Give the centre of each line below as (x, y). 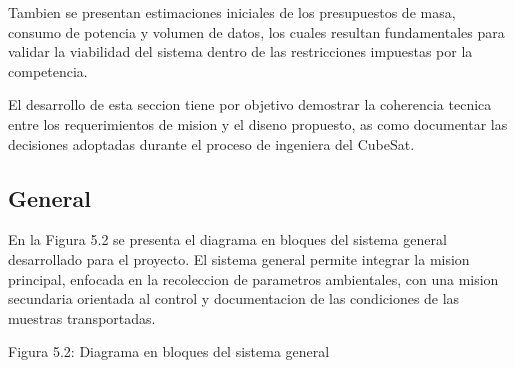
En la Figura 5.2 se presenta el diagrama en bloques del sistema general (227, 239)
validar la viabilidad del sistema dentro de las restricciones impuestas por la (240, 51)
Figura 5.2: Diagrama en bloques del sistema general (169, 351)
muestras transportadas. (82, 317)
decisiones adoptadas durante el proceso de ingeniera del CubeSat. (211, 143)
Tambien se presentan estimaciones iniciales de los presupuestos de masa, (232, 12)
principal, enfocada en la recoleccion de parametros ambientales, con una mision (253, 278)
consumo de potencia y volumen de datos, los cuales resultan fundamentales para (256, 31)
